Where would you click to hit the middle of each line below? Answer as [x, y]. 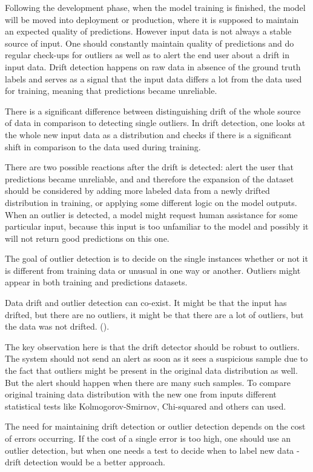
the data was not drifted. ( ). [57, 326]
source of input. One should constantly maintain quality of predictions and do [150, 43]
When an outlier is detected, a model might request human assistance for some [151, 214]
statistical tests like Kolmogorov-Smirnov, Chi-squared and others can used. [146, 406]
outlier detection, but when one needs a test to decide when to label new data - [152, 450]
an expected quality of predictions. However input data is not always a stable [148, 31]
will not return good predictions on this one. [87, 238]
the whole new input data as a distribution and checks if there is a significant [148, 134]
